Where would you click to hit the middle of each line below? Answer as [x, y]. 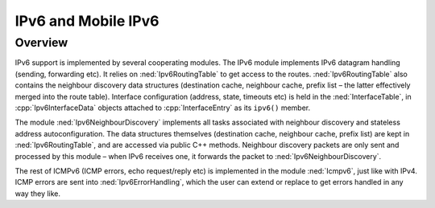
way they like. [37, 194]
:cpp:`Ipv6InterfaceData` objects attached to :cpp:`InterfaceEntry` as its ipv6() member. [162, 108]
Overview [41, 43]
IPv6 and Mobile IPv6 [87, 21]
